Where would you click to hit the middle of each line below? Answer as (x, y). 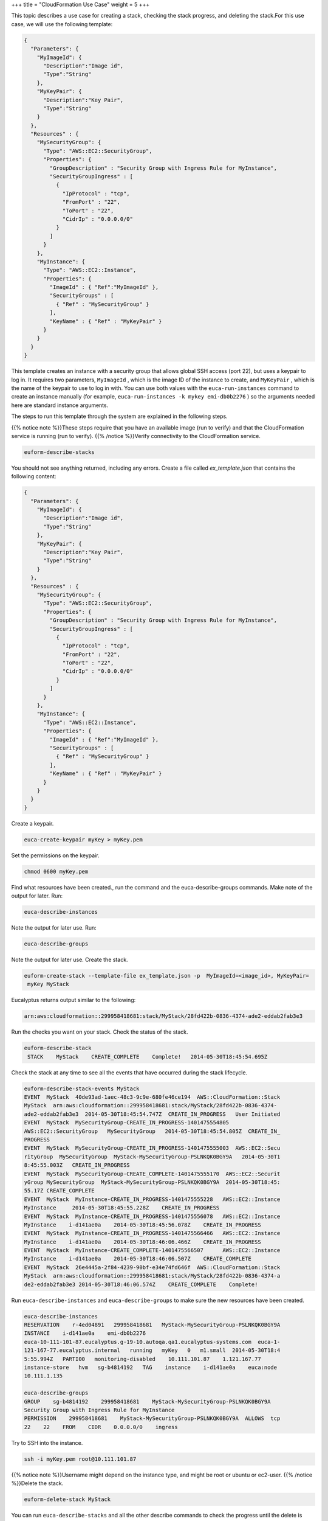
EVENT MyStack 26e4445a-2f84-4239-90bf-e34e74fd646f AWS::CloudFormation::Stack (152, 1267)
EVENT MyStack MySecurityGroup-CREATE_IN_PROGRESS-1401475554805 (127, 1123)
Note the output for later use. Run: (54, 928)
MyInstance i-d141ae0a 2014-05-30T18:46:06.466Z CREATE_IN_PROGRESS (142, 1242)
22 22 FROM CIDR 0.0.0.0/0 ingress (101, 1427)
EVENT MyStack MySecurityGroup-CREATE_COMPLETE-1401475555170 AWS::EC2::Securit (152, 1174)
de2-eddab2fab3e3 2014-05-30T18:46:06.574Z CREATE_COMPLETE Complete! (141, 1284)
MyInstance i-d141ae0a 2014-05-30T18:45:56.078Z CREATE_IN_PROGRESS (142, 1225)
